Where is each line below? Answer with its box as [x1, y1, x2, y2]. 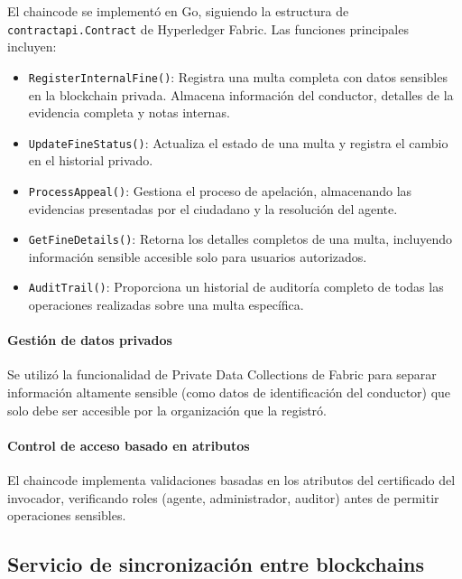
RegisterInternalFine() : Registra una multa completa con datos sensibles [28, 67, 448, 86]
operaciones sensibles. [7, 506, 126, 525]
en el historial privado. [28, 151, 153, 170]
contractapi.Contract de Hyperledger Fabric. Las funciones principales [7, 19, 409, 38]
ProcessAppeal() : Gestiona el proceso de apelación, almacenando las [28, 181, 412, 200]
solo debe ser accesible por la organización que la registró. [7, 400, 327, 419]
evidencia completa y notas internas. [28, 103, 230, 122]
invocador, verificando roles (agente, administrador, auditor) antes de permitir [7, 488, 439, 507]
